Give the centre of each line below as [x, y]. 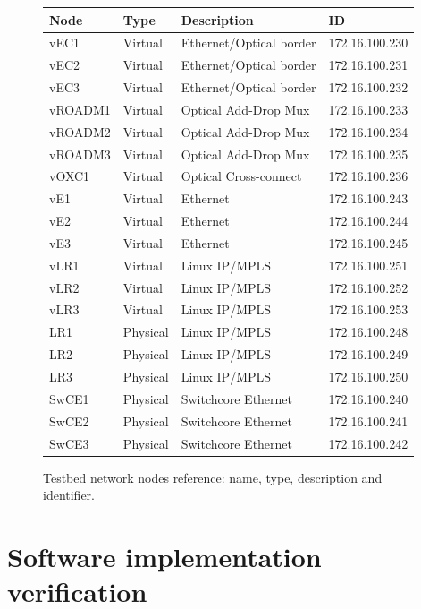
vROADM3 [80, 154]
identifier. [69, 495]
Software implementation [164, 556]
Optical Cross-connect [241, 176]
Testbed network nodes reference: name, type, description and [213, 477]
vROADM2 [80, 131]
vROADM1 [80, 109]
